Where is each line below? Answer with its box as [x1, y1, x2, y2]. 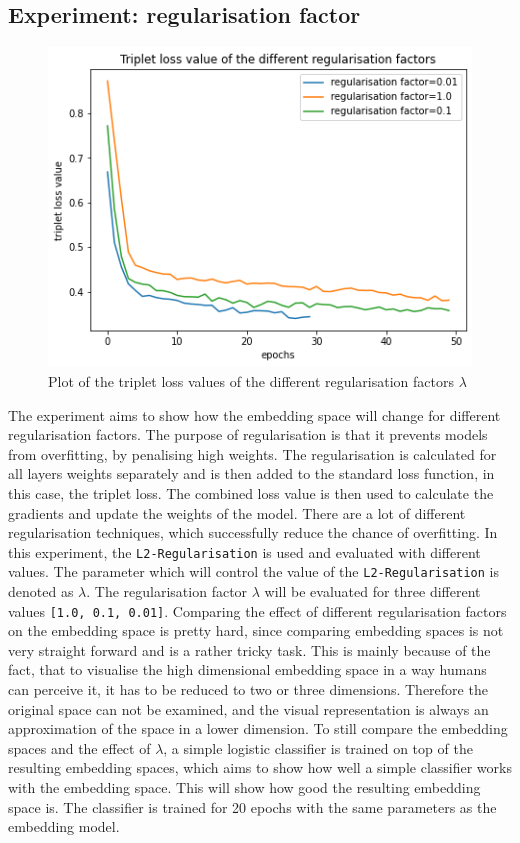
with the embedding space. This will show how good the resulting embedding [8, 777, 481, 798]
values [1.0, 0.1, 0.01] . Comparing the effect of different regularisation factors [8, 600, 507, 621]
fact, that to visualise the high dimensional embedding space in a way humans [8, 659, 487, 680]
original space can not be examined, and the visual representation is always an [8, 698, 489, 719]
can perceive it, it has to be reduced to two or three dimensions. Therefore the [8, 679, 488, 700]
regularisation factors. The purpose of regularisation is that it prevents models [8, 424, 488, 445]
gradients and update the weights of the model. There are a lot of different [8, 502, 466, 523]
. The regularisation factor [86, 581, 248, 602]
